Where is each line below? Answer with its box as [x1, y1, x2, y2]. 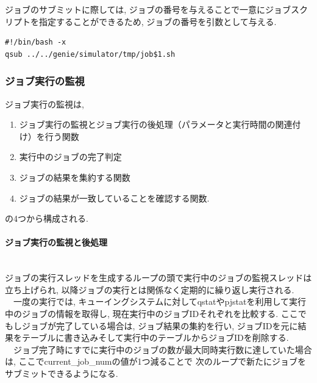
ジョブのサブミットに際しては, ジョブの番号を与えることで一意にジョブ [5, 3, 291, 15]
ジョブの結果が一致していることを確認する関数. [19, 191, 210, 204]
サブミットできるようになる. [5, 367, 118, 379]
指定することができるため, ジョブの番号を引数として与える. [38, 15, 277, 27]
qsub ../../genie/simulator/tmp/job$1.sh [5, 49, 176, 59]
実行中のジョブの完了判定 [19, 150, 122, 163]
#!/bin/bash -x [5, 38, 66, 47]
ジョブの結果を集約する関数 [19, 170, 130, 183]
